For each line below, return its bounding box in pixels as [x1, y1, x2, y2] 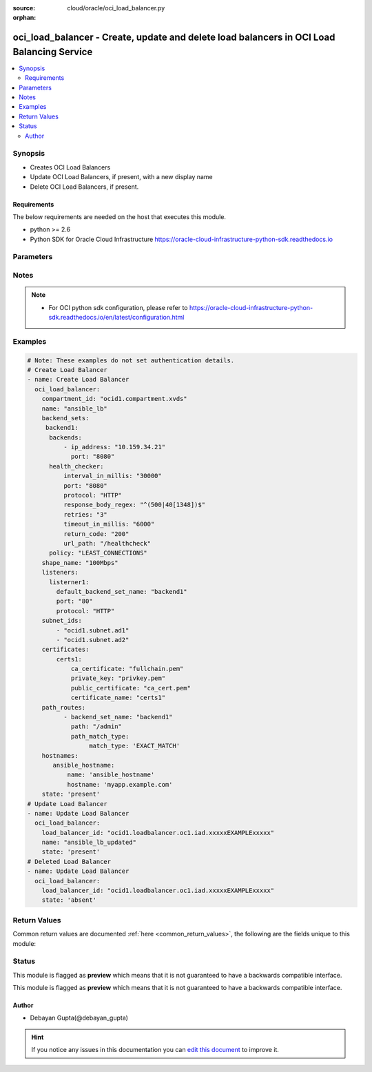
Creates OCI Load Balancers [30, 163, 111, 172]
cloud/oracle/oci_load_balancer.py [67, 4, 165, 12]
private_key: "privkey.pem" [70, 674, 165, 682]
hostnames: [41, 752, 79, 759]
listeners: [41, 568, 79, 577]
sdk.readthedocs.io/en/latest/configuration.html [48, 313, 185, 322]
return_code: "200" [63, 530, 130, 537]
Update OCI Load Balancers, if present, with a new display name [30, 173, 213, 181]
